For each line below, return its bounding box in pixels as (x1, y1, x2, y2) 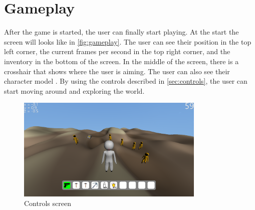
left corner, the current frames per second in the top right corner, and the (4, 46, 230, 57)
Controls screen (24, 198, 71, 208)
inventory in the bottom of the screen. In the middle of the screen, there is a (4, 56, 239, 66)
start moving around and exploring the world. (4, 85, 145, 96)
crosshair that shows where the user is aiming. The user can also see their (4, 66, 230, 76)
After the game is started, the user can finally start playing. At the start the (4, 27, 239, 37)
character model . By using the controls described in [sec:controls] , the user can (4, 76, 247, 86)
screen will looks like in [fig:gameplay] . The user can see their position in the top (4, 36, 251, 47)
